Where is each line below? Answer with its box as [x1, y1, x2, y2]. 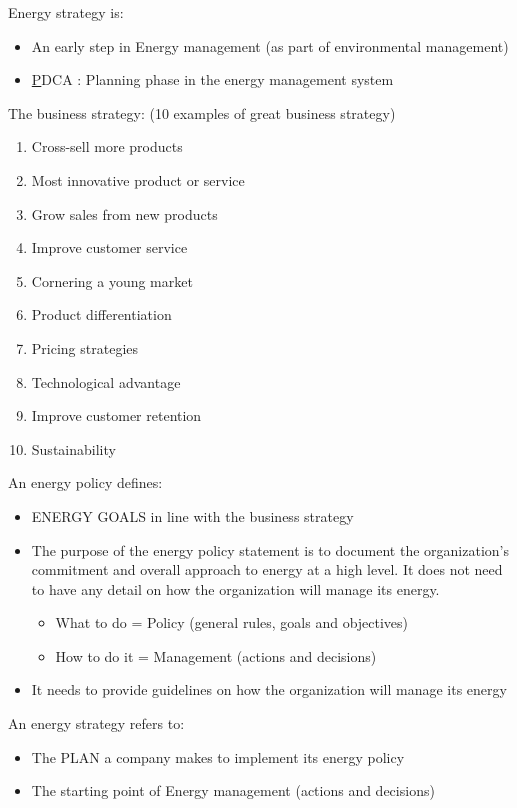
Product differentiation [31, 304, 172, 325]
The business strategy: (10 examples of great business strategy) [8, 102, 396, 123]
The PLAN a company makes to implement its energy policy [31, 746, 405, 767]
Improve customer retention [31, 405, 202, 426]
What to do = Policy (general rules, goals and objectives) [55, 612, 409, 633]
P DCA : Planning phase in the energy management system [31, 69, 394, 90]
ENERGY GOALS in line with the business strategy [31, 505, 354, 526]
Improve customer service [31, 237, 188, 258]
